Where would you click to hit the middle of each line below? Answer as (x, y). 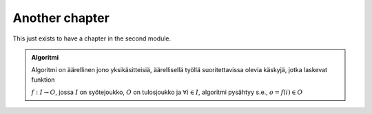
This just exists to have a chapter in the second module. (92, 38)
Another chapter (61, 18)
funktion (43, 80)
